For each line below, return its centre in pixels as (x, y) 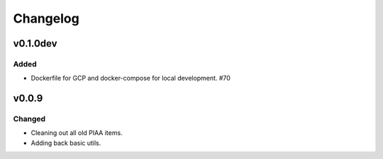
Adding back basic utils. (66, 143)
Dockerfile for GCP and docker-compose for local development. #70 (131, 78)
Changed (29, 119)
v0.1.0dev (35, 43)
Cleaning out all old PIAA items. (77, 133)
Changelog (46, 18)
